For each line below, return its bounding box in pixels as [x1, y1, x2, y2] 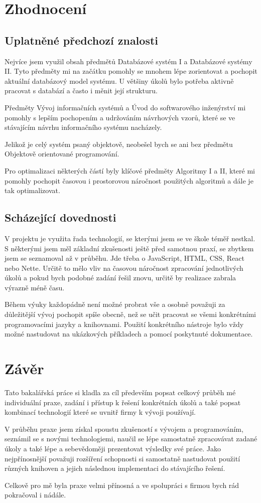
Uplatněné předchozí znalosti [5, 32, 159, 48]
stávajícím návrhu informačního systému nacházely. [5, 122, 162, 132]
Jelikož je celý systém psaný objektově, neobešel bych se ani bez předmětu [5, 138, 233, 149]
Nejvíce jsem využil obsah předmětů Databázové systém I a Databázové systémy [5, 56, 252, 66]
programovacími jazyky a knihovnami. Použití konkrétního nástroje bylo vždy [5, 318, 244, 329]
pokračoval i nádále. [5, 489, 66, 500]
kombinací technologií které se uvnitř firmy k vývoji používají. [5, 407, 196, 417]
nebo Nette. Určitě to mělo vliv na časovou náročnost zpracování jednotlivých [5, 262, 243, 273]
